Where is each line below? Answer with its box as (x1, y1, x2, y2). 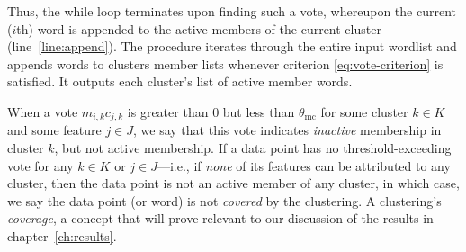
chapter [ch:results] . (7, 226, 117, 245)
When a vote (7, 102, 78, 121)
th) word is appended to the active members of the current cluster (16, 19, 381, 38)
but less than (222, 102, 295, 121)
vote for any (7, 156, 74, 175)
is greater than (127, 102, 209, 121)
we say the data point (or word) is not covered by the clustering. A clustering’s (7, 191, 442, 210)
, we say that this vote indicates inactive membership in (133, 121, 442, 139)
